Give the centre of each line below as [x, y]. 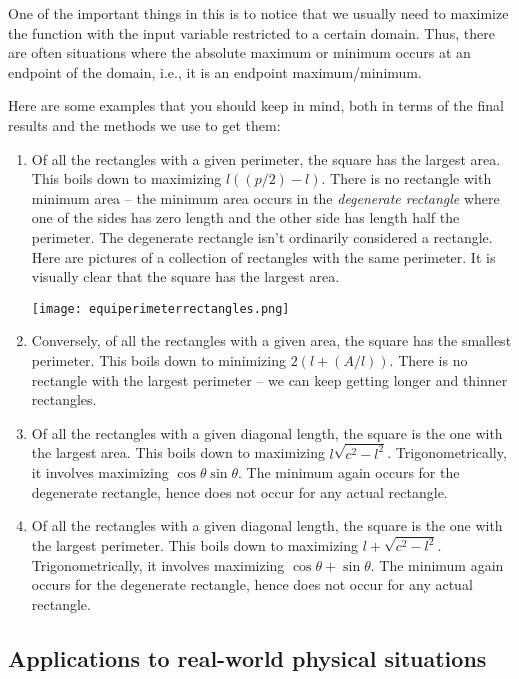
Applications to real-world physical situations [247, 658]
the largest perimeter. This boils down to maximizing [195, 545]
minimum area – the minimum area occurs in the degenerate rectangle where [265, 197]
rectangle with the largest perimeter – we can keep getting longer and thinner [269, 379]
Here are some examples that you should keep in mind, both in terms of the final [256, 105]
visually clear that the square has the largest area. [185, 276]
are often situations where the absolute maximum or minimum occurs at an [239, 52]
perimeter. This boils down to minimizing [158, 359]
